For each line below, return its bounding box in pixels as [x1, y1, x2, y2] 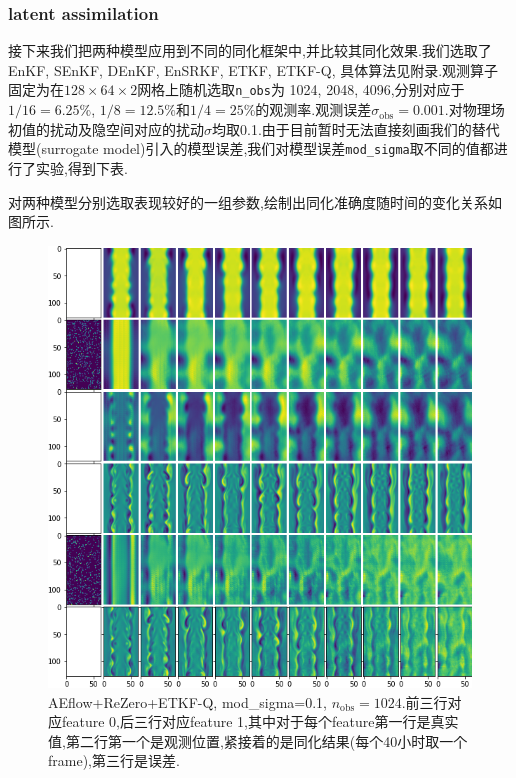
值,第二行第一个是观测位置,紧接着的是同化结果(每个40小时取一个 [48, 730, 468, 751]
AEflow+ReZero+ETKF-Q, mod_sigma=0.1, [48, 691, 327, 712]
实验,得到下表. [35, 157, 128, 178]
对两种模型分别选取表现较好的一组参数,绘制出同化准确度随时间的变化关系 [8, 191, 488, 212]
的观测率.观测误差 [255, 99, 372, 120]
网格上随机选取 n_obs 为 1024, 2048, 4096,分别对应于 [137, 79, 465, 100]
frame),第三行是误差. [48, 750, 180, 771]
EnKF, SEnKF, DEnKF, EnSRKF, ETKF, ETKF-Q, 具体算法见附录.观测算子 [8, 59, 499, 80]
